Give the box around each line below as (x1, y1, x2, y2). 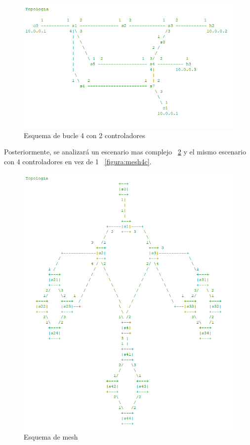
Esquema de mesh (24, 432, 78, 442)
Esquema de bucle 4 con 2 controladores (24, 130, 145, 140)
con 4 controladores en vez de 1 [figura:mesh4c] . (4, 156, 152, 167)
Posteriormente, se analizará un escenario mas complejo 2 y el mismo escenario (4, 147, 246, 157)
